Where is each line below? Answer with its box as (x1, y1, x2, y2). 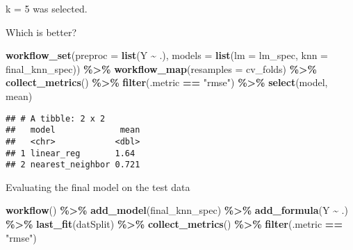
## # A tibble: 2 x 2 (6, 113, 106, 124)
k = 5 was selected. (6, 1, 88, 15)
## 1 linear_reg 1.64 (6, 148, 136, 158)
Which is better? (6, 24, 77, 39)
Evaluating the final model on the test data (6, 179, 190, 194)
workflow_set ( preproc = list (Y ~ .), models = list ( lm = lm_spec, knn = (6, 48, 329, 62)
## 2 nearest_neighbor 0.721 (6, 160, 140, 170)
